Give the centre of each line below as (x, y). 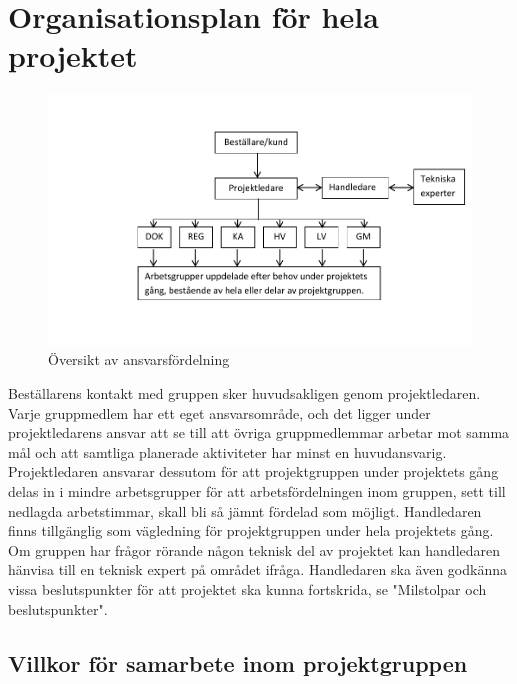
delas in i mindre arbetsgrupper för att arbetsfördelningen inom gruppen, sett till (257, 491)
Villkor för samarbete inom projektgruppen (238, 662)
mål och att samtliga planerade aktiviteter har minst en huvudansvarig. (227, 451)
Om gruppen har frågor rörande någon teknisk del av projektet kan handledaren (254, 549)
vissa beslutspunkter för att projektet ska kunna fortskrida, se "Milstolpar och (247, 588)
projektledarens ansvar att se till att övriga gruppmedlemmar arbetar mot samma (259, 432)
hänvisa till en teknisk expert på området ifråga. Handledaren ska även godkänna (257, 569)
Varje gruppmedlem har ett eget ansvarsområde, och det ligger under (219, 412)
